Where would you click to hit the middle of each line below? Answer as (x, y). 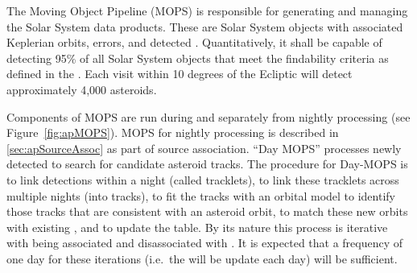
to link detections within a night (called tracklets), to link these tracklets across (203, 179)
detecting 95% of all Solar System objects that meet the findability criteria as (198, 58)
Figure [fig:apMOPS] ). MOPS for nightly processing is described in (173, 132)
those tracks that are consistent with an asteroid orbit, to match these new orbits (207, 211)
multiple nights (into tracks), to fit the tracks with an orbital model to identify (201, 195)
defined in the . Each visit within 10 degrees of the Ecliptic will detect (180, 74)
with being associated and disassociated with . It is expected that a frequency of (205, 243)
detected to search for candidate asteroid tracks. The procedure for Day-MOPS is (207, 164)
